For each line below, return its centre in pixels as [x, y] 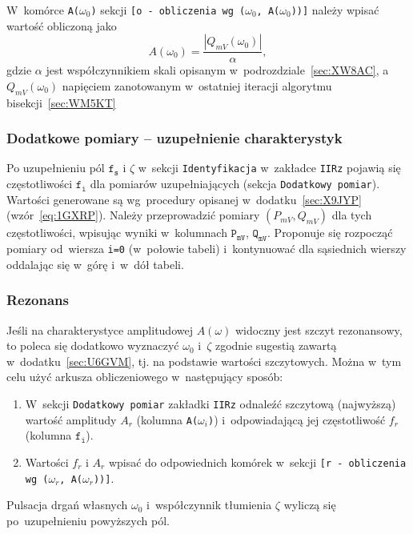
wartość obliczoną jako [62, 25]
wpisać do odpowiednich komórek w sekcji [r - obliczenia [257, 462]
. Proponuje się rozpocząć [330, 233]
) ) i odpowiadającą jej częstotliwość [297, 419]
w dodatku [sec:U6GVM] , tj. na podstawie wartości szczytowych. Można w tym [204, 361]
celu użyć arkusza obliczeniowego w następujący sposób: [145, 377]
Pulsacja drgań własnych [67, 505]
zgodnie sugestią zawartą [276, 345]
